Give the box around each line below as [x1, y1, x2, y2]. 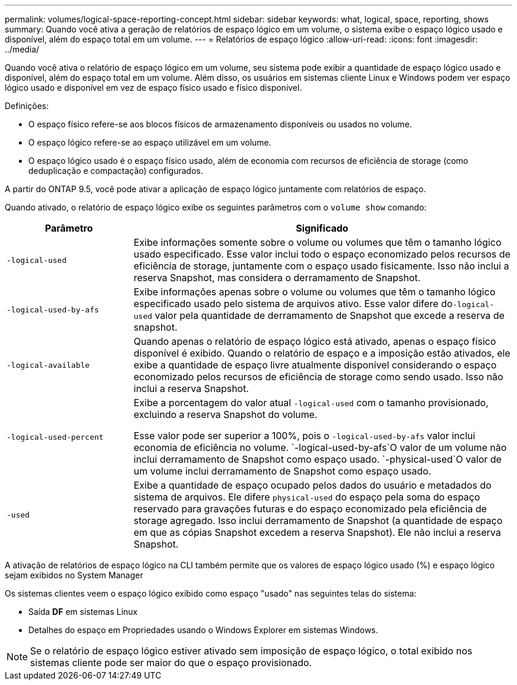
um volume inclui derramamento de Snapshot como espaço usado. [133, 465, 431, 477]
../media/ [5, 44, 40, 54]
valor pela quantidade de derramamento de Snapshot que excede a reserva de [155, 309, 505, 321]
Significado [296, 222, 349, 234]
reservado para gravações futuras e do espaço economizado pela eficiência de [133, 503, 487, 515]
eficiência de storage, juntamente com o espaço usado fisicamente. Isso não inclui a [133, 260, 509, 272]
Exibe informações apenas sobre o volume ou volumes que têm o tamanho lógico [133, 286, 496, 298]
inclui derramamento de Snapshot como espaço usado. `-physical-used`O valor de [133, 453, 502, 465]
